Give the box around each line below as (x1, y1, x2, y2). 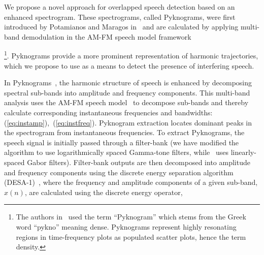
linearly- (230, 147, 256, 157)
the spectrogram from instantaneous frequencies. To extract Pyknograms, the (4, 127, 245, 138)
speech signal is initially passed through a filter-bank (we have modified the (4, 137, 239, 147)
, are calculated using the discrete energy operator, (24, 186, 183, 197)
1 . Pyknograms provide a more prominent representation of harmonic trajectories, (4, 49, 258, 61)
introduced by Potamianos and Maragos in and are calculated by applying (4, 21, 239, 32)
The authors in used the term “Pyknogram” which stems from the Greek (16, 211, 246, 222)
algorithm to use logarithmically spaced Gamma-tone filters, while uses (4, 147, 228, 157)
